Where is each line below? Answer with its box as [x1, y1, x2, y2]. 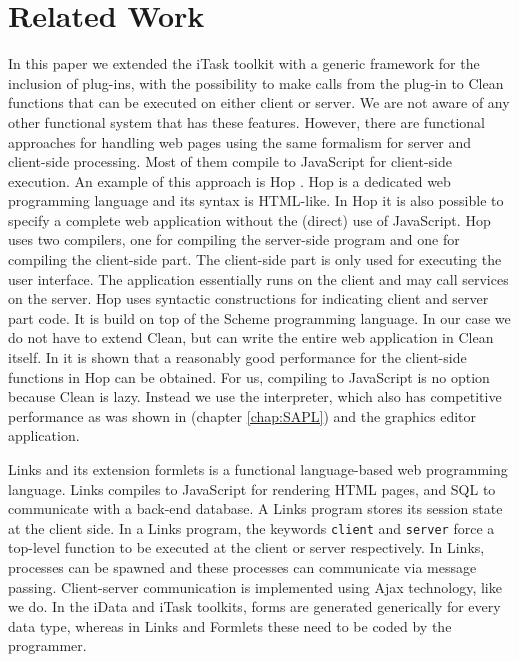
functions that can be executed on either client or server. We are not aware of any [8, 92, 510, 113]
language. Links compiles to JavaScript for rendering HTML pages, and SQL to [8, 478, 496, 499]
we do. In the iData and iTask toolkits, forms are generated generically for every [8, 596, 501, 617]
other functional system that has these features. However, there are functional [8, 111, 485, 132]
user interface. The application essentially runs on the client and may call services [8, 268, 509, 289]
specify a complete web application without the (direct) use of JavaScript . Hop [8, 209, 491, 230]
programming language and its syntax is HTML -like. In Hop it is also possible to [8, 190, 504, 211]
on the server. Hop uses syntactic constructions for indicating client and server [8, 288, 489, 309]
